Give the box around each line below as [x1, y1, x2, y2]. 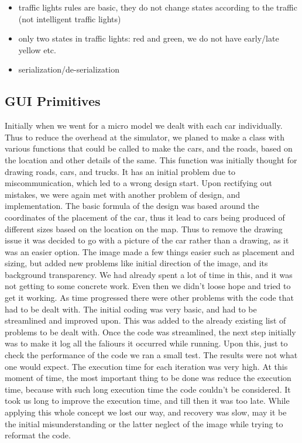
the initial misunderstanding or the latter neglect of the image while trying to [5, 417, 283, 430]
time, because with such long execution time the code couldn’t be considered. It [5, 383, 291, 395]
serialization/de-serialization [18, 63, 119, 75]
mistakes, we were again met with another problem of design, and [5, 188, 241, 200]
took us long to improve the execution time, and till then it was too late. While [5, 394, 290, 407]
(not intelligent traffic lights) [18, 12, 121, 25]
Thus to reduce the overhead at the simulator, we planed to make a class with [5, 131, 284, 143]
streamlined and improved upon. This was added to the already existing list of [5, 314, 286, 327]
